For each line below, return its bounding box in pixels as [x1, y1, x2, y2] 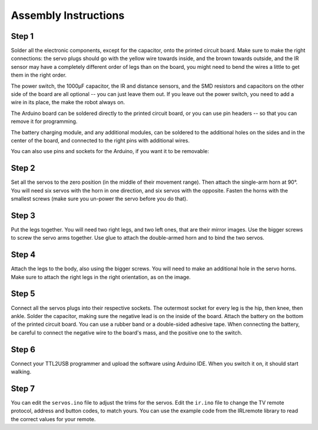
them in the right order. [11, 71, 67, 79]
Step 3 [11, 210, 35, 220]
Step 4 [11, 250, 36, 260]
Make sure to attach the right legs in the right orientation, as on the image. [11, 273, 191, 280]
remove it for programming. [11, 118, 78, 125]
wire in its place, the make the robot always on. [11, 99, 125, 106]
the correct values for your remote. [11, 415, 96, 422]
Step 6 [11, 345, 35, 355]
